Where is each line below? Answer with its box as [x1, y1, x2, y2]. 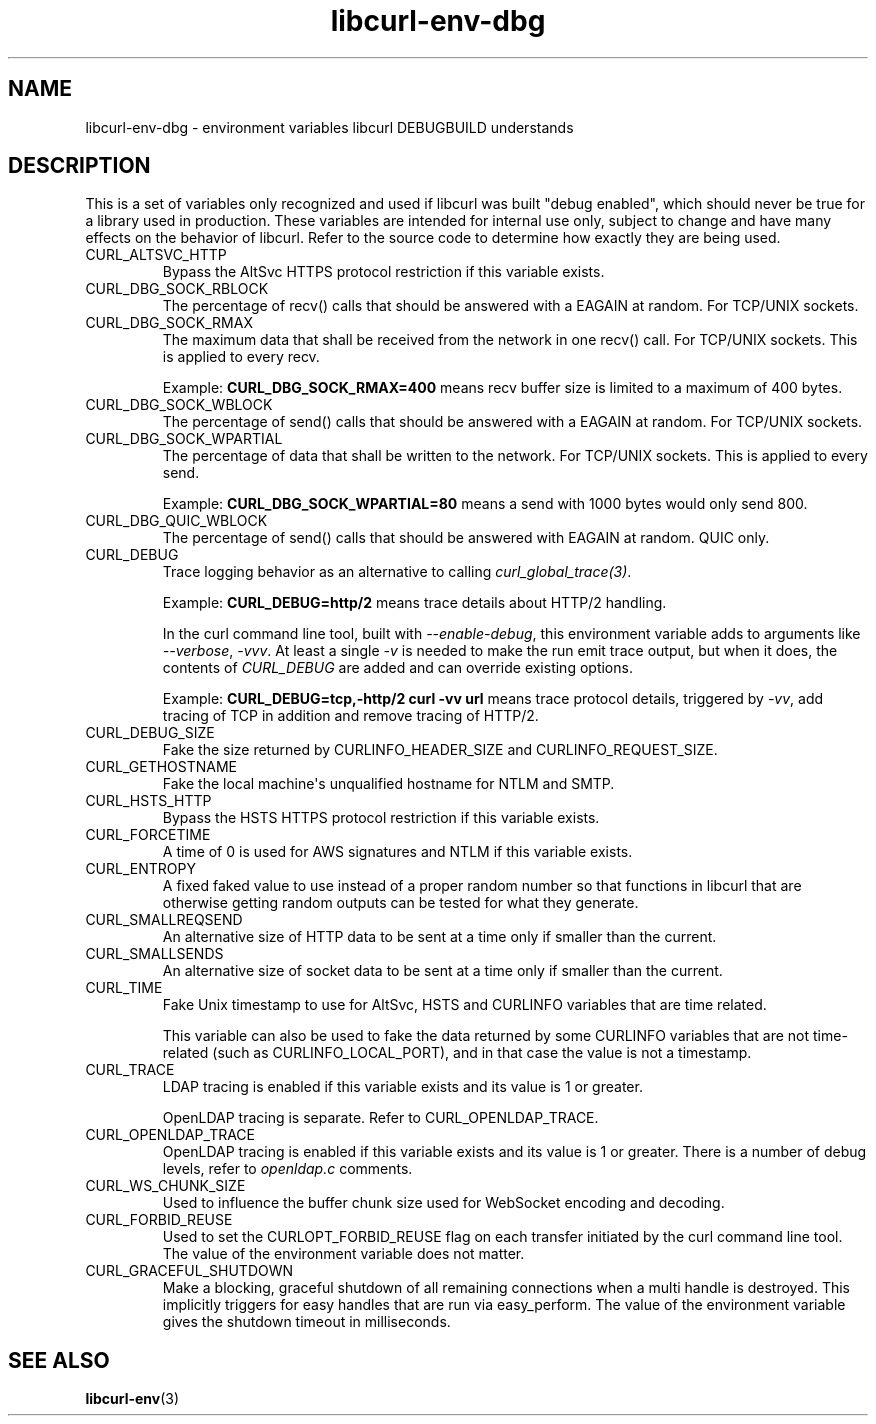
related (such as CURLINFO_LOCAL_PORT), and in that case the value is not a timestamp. [162, 1044, 752, 1062]
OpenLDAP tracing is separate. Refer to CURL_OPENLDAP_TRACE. [162, 1109, 599, 1127]
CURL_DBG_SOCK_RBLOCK [85, 280, 269, 298]
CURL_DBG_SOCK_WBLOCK [85, 396, 273, 414]
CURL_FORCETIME [85, 826, 211, 844]
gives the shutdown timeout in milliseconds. [162, 1313, 451, 1331]
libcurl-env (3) [85, 1390, 180, 1408]
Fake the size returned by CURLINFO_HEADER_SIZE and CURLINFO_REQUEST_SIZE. [162, 741, 718, 759]
